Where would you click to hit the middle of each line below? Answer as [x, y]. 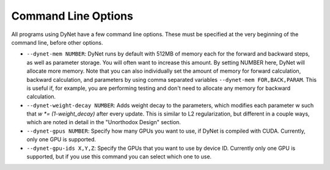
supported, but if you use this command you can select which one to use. [119, 157]
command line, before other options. [57, 42]
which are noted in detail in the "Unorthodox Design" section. [104, 122]
